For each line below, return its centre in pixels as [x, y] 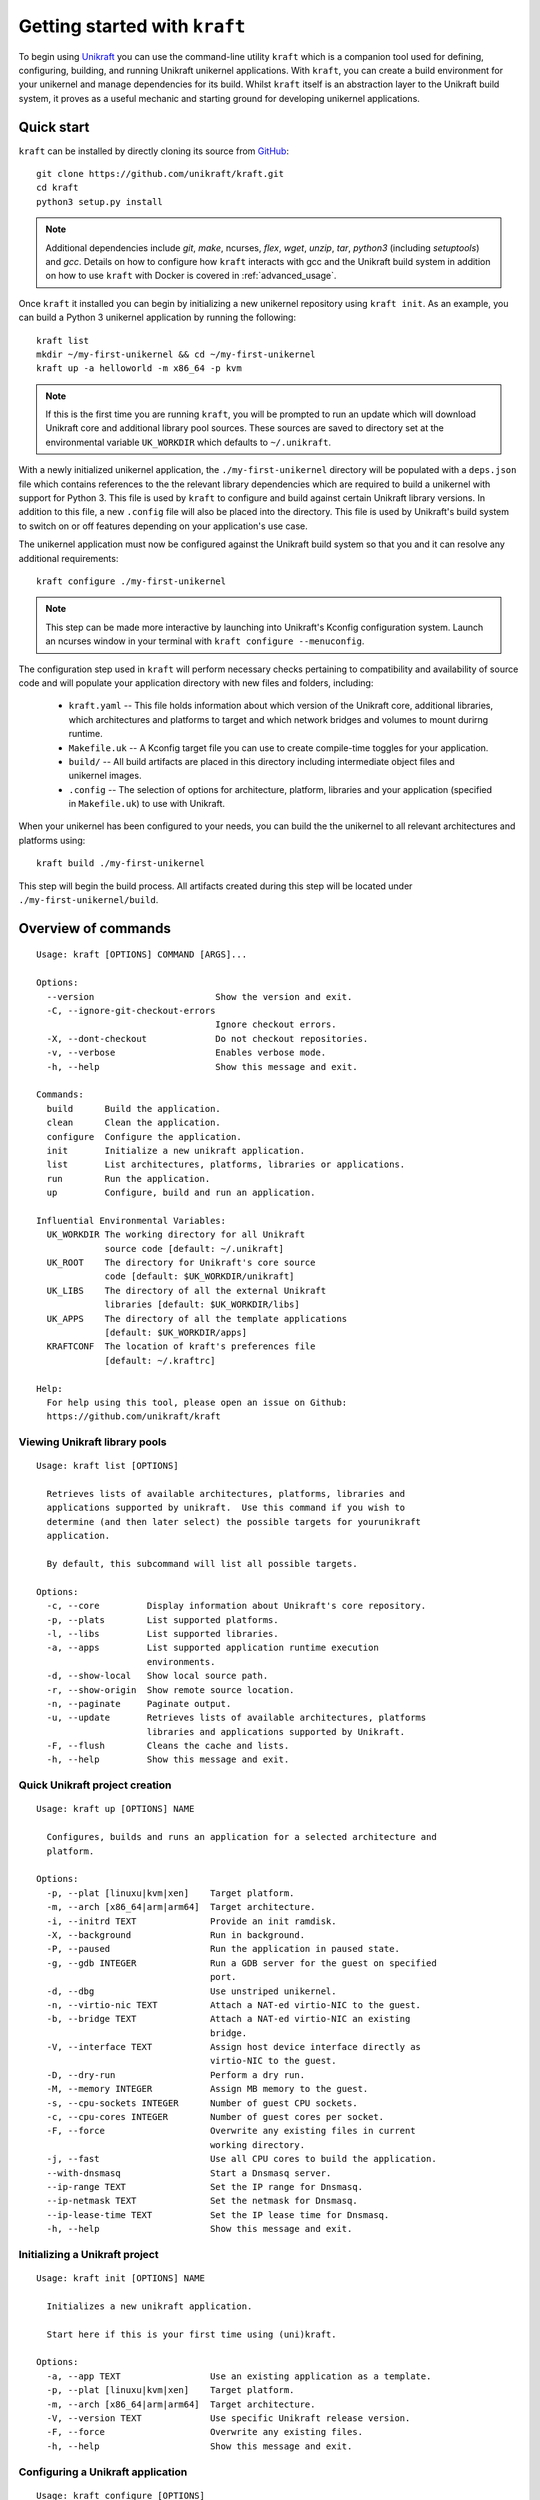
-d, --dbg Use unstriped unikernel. [191, 1991]
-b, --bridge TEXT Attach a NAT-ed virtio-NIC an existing [228, 2019]
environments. [181, 1661]
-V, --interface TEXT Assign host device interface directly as [234, 2047]
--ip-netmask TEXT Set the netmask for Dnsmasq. [202, 2201]
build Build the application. [134, 1108]
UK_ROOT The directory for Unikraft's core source [181, 1263]
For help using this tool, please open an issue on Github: [197, 1402]
